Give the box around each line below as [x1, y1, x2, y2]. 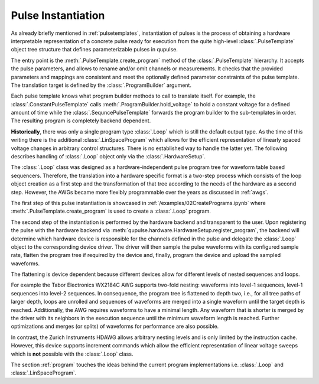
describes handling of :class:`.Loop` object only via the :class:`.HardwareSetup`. [11, 153, 206, 160]
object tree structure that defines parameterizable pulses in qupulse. [11, 46, 178, 53]
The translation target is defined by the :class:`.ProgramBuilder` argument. [11, 82, 192, 89]
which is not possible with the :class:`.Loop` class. [11, 350, 134, 357]
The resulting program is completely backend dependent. [11, 117, 151, 124]
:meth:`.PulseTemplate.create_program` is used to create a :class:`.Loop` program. [11, 207, 211, 215]
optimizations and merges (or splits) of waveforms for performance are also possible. [11, 323, 219, 330]
